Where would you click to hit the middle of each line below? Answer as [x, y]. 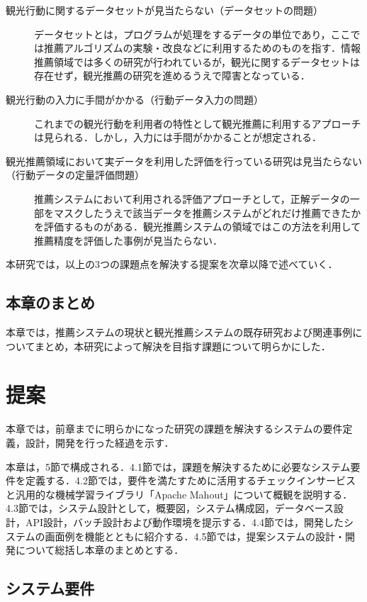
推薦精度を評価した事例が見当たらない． [128, 240]
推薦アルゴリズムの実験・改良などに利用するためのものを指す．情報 [202, 48]
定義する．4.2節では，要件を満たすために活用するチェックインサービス [190, 480]
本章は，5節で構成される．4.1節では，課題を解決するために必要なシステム [178, 466]
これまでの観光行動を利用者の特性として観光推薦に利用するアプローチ [198, 123]
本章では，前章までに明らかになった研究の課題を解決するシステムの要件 [174, 429]
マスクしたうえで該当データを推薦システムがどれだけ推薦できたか [207, 212]
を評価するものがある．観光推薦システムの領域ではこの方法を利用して [198, 227]
